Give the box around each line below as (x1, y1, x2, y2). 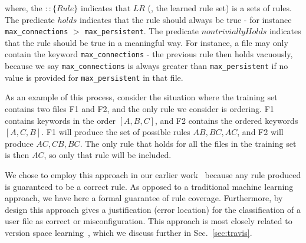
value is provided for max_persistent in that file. (5, 71, 183, 83)
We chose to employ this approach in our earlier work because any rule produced (5, 168, 301, 180)
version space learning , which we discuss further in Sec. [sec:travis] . (5, 226, 252, 238)
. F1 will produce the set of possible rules (41, 126, 190, 138)
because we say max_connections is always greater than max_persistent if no (5, 60, 288, 72)
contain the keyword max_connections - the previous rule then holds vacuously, (5, 48, 293, 60)
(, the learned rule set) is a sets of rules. (147, 2, 292, 14)
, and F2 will (237, 126, 284, 138)
